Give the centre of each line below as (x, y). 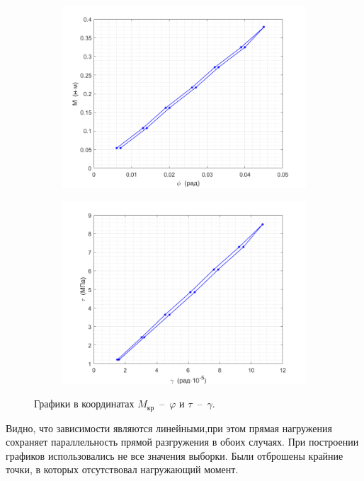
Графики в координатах (84, 404)
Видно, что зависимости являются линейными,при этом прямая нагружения (169, 428)
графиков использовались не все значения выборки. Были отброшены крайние (175, 455)
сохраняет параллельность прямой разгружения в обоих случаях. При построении (182, 442)
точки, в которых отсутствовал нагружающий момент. (122, 469)
